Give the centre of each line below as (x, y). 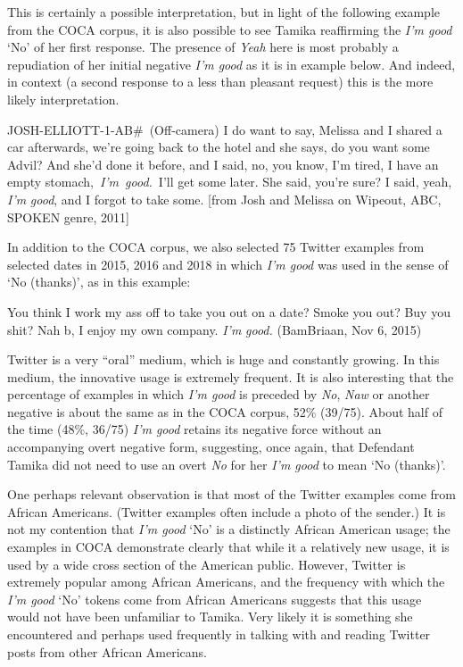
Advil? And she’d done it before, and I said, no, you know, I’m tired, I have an (223, 164)
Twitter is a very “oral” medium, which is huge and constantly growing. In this (223, 359)
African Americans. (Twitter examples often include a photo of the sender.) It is (227, 511)
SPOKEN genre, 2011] (68, 217)
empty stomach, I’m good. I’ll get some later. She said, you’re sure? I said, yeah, (230, 182)
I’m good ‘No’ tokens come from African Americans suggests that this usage (215, 599)
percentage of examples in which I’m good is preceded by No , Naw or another (219, 394)
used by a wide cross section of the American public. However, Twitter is (207, 564)
